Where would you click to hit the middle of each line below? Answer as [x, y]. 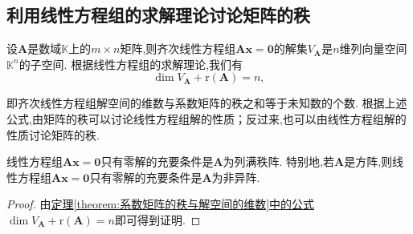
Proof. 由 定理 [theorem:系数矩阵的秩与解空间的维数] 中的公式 [161, 204]
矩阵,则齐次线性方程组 [178, 48]
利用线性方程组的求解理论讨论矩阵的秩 [158, 15]
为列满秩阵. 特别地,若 [279, 161]
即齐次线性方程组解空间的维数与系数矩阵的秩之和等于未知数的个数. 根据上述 [207, 103]
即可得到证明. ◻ [157, 219]
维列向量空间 [373, 48]
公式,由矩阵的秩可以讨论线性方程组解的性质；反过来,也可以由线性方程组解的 [206, 118]
